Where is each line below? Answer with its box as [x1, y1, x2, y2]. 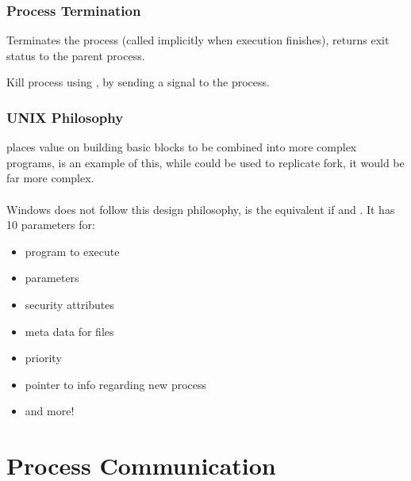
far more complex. [6, 170, 94, 186]
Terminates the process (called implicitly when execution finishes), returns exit [6, 32, 390, 48]
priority [25, 349, 62, 366]
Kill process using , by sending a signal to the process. [6, 74, 270, 90]
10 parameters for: [6, 216, 95, 233]
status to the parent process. [6, 47, 145, 63]
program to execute [25, 242, 120, 259]
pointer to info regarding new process [25, 376, 207, 392]
